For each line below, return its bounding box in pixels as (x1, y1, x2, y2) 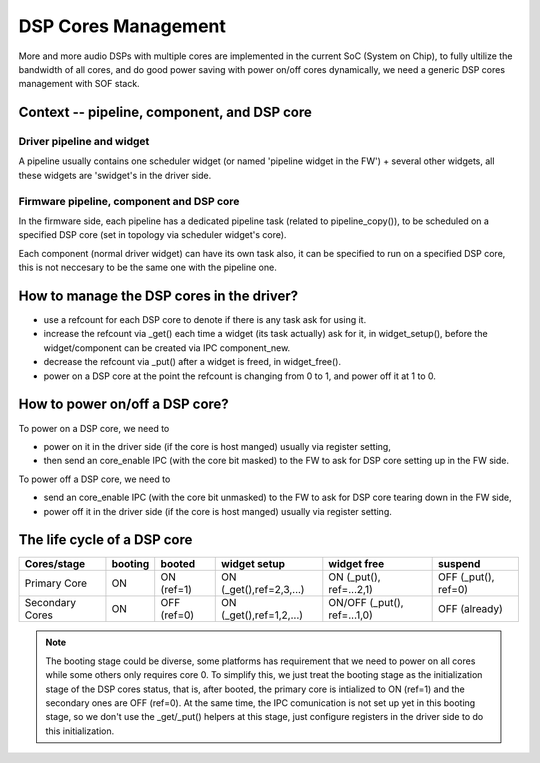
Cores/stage (24, 557, 86, 571)
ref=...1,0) (328, 608, 374, 622)
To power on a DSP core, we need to (18, 422, 170, 434)
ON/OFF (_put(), (328, 596, 404, 610)
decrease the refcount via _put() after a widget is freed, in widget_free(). (43, 356, 342, 368)
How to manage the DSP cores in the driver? (18, 288, 299, 304)
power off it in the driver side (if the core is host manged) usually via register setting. (43, 505, 392, 517)
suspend (438, 557, 481, 571)
